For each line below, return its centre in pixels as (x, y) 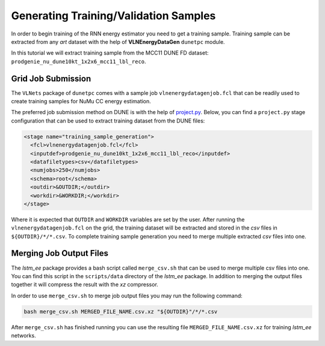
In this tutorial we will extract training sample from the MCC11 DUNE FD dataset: (110, 53)
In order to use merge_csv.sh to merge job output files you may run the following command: (127, 296)
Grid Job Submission (51, 78)
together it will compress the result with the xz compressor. (85, 285)
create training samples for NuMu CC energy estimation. (81, 102)
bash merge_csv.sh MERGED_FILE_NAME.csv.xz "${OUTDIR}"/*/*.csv (121, 311)
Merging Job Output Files (60, 253)
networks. (23, 336)
